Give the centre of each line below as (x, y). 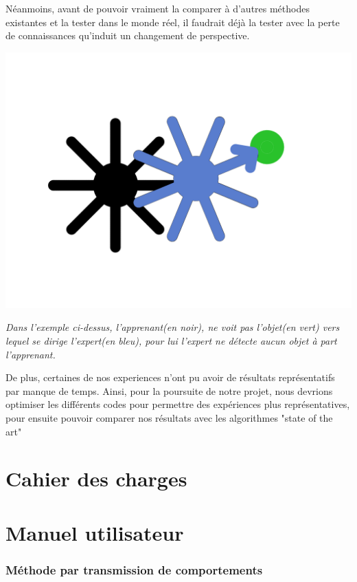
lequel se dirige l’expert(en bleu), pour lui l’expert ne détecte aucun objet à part (171, 341)
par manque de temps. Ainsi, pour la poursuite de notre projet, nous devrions (169, 390)
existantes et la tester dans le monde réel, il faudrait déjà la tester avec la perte (173, 22)
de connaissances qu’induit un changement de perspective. (128, 35)
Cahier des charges (96, 478)
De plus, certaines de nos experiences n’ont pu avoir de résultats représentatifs (170, 377)
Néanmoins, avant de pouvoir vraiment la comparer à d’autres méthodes (158, 8)
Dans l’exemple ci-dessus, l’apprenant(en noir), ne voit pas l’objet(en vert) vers (173, 327)
